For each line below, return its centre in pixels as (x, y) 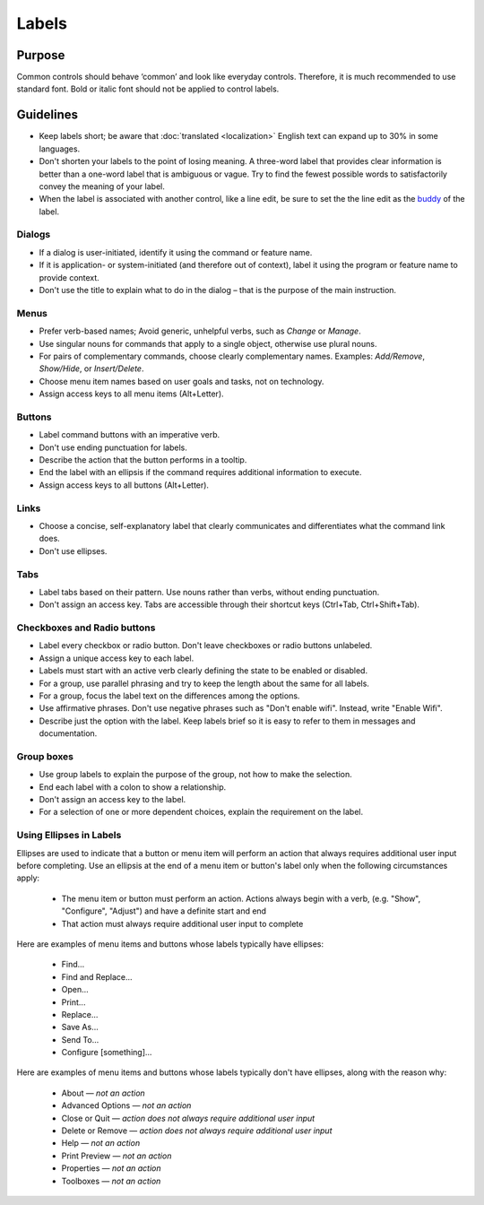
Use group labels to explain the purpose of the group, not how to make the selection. (196, 775)
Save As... (80, 1027)
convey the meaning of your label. (102, 186)
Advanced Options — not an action (126, 1105)
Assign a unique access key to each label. (117, 658)
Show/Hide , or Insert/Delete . (91, 368)
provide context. (69, 277)
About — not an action (103, 1093)
